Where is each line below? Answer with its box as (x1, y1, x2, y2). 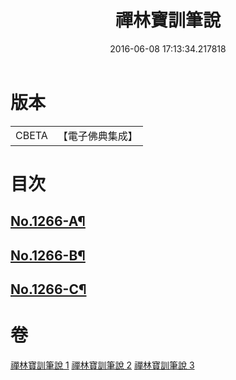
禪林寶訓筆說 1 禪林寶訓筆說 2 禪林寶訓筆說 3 (10, 359, 195, 371)
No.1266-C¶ (10, 281, 87, 298)
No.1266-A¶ (10, 213, 86, 230)
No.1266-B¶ (10, 247, 86, 264)
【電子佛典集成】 (57, 129, 138, 143)
